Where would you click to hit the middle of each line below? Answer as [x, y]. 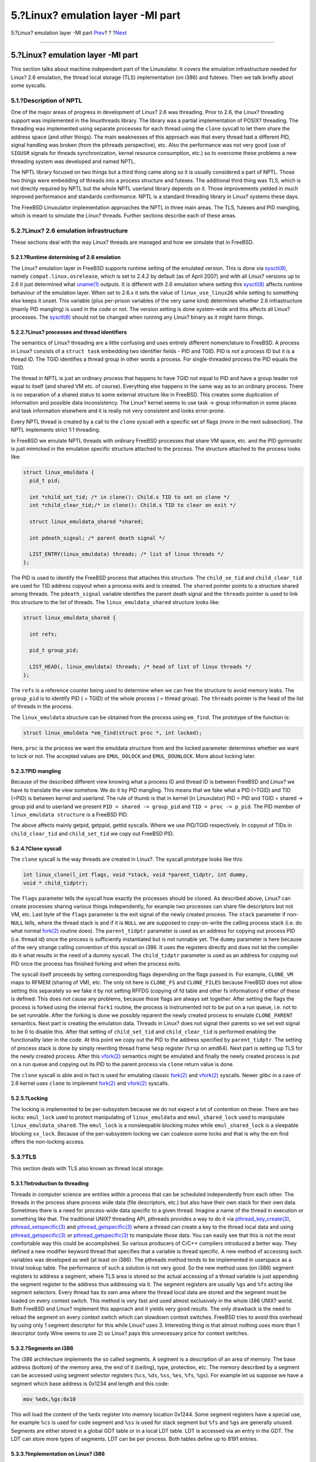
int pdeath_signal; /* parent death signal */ [97, 538]
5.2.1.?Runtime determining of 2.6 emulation [66, 257]
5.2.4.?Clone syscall [36, 849]
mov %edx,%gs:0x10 [49, 1399]
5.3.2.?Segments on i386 [42, 1349]
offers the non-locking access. [48, 1142]
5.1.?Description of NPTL [47, 101]
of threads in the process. [42, 706]
